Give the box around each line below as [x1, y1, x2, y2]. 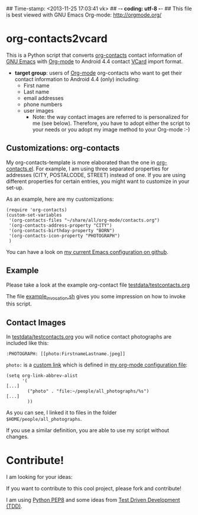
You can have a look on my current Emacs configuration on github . [6, 248, 168, 255]
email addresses [23, 94, 64, 101]
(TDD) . [6, 503, 22, 510]
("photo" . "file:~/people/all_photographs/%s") [27, 388, 150, 394]
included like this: [6, 340, 49, 347]
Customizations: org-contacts [6, 143, 120, 153]
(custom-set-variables [6, 212, 62, 218]
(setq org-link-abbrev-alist [6, 373, 78, 379]
